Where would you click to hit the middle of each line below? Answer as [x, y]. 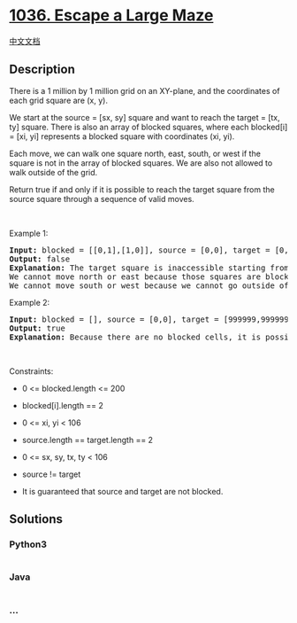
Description [42, 70]
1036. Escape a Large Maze [111, 16]
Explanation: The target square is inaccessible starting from [149, 268]
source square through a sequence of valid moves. [102, 199]
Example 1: [29, 233]
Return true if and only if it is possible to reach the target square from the [142, 189]
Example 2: [30, 302]
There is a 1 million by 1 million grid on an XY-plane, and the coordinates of [145, 90]
